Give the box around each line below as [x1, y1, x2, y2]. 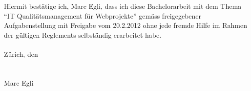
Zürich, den [4, 48, 38, 59]
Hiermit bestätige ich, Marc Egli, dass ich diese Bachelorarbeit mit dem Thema [4, 1, 242, 11]
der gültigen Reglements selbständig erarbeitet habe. [4, 29, 162, 40]
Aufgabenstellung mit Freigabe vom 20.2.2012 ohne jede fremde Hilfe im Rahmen [4, 20, 247, 30]
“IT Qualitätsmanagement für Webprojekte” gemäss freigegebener [4, 10, 202, 21]
